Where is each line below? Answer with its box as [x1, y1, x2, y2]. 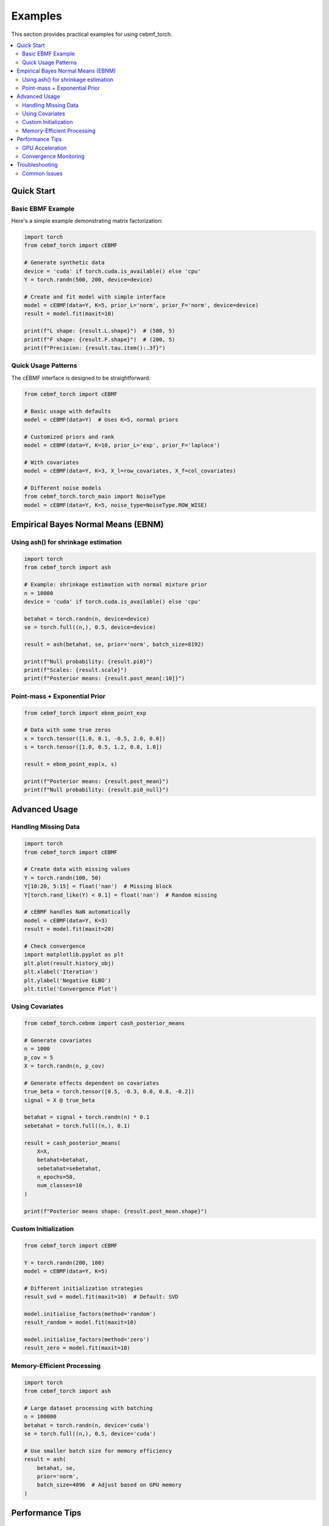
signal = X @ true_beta [24, 1096, 96, 1104]
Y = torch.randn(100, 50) [24, 874, 102, 881]
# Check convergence [24, 942, 85, 949]
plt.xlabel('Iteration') [24, 968, 99, 975]
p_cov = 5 [24, 1054, 54, 1061]
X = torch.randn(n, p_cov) [24, 1062, 105, 1069]
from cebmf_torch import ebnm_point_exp [24, 709, 146, 717]
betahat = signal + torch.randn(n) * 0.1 [24, 1114, 150, 1121]
